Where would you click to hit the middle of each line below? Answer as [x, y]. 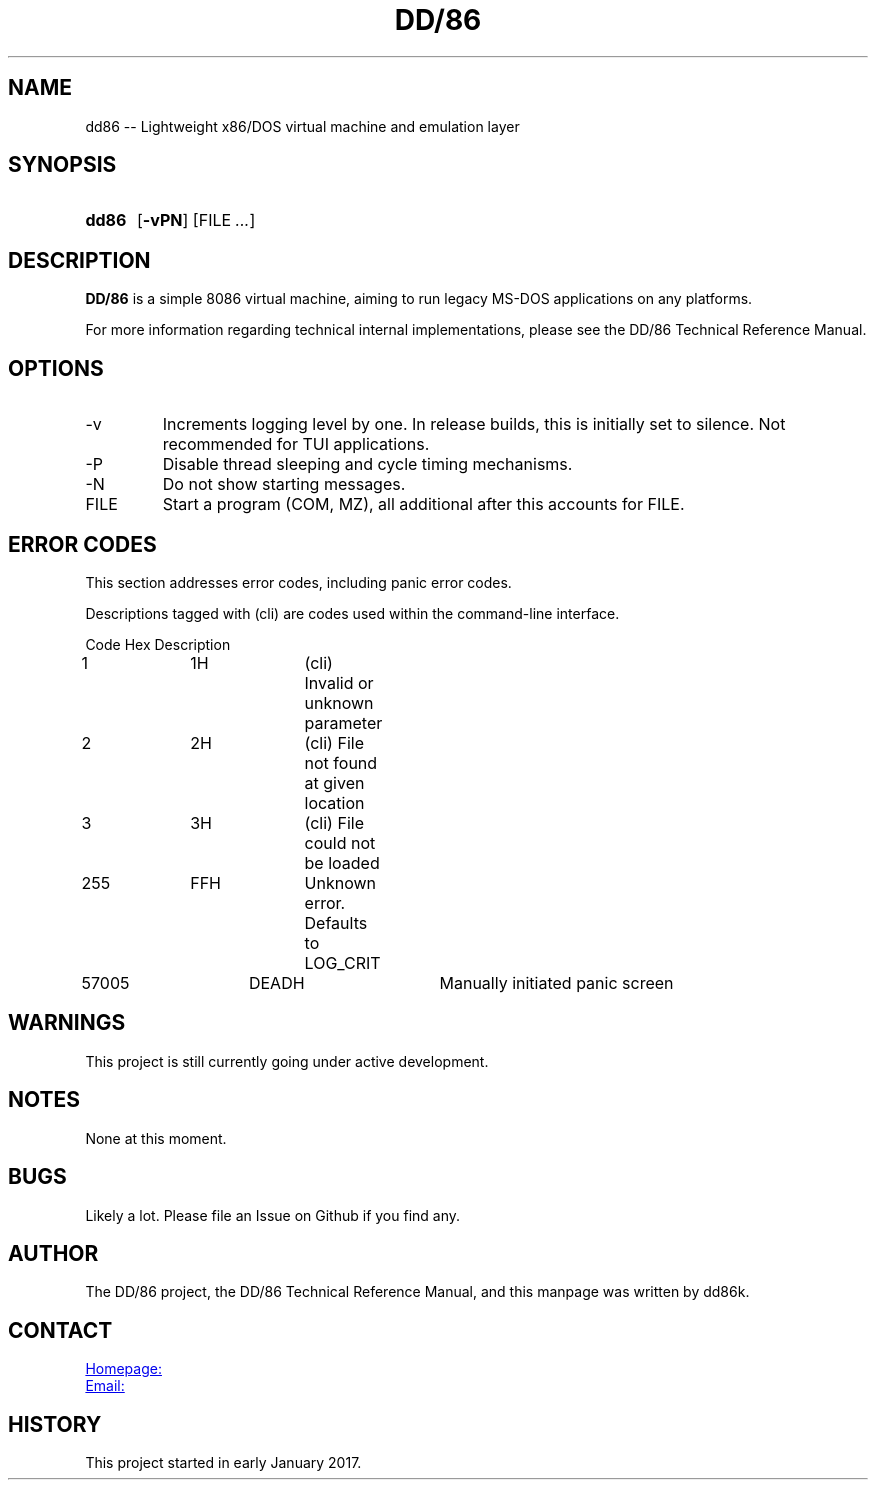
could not [340, 842]
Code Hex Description [158, 644]
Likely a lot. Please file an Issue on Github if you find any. [273, 1215]
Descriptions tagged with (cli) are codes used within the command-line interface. [352, 613]
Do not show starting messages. [284, 484]
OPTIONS [56, 368]
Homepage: [123, 1369]
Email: [105, 1386]
